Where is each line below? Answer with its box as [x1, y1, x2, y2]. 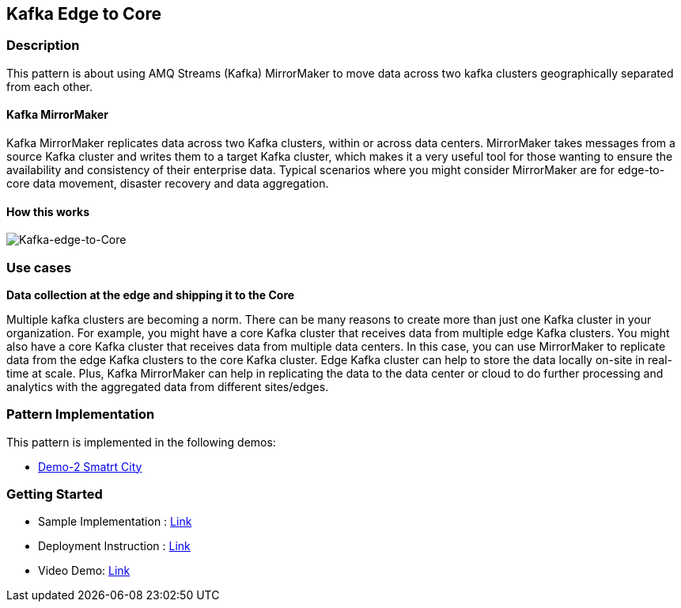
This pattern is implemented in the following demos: [6, 435, 276, 449]
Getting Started [6, 486, 103, 503]
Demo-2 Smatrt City [38, 459, 142, 473]
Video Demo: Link [38, 564, 131, 578]
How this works [6, 204, 90, 218]
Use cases [6, 259, 72, 275]
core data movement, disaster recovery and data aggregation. [6, 177, 329, 191]
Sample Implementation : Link [38, 515, 192, 529]
